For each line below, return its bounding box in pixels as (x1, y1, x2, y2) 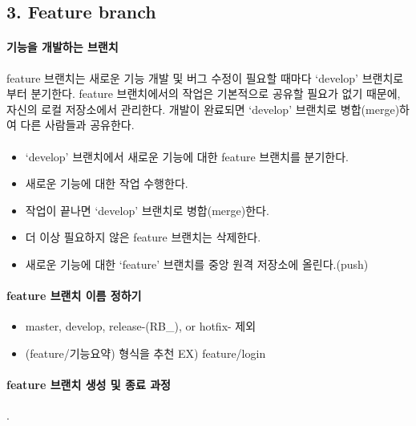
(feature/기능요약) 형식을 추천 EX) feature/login (25, 344, 266, 361)
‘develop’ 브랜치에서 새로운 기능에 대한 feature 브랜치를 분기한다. (25, 148, 349, 164)
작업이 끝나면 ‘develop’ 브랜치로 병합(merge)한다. (25, 201, 269, 218)
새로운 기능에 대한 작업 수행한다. (25, 175, 188, 192)
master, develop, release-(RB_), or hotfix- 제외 (25, 318, 256, 335)
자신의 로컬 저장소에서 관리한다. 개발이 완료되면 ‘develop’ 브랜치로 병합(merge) (6, 100, 400, 117)
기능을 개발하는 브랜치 (6, 39, 119, 55)
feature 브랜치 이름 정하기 (6, 287, 142, 304)
